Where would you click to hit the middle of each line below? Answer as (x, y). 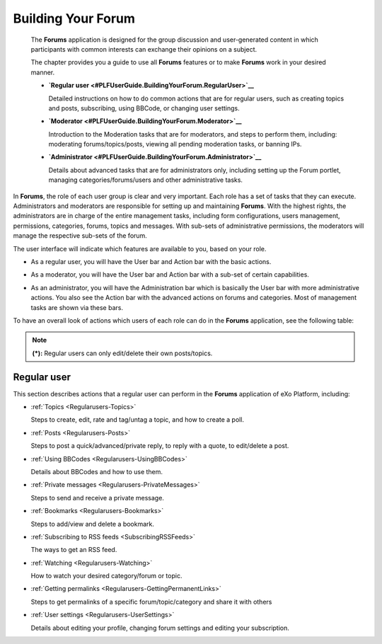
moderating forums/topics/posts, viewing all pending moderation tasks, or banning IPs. (175, 144)
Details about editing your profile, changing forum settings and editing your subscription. (160, 628)
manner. (43, 72)
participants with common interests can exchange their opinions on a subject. (144, 49)
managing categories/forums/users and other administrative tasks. (146, 180)
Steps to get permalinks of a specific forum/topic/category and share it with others (151, 602)
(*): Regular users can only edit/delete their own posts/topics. (122, 353)
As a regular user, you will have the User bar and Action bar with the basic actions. (151, 261)
